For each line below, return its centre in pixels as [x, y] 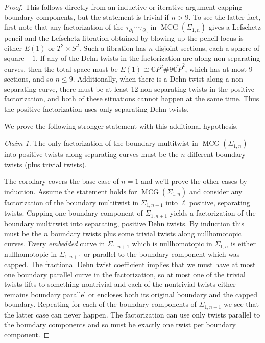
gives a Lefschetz [235, 27]
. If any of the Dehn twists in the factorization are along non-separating [148, 58]
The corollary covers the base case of [62, 181]
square [14, 58]
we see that [241, 304]
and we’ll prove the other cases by [194, 181]
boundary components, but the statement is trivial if [87, 17]
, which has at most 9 [219, 69]
